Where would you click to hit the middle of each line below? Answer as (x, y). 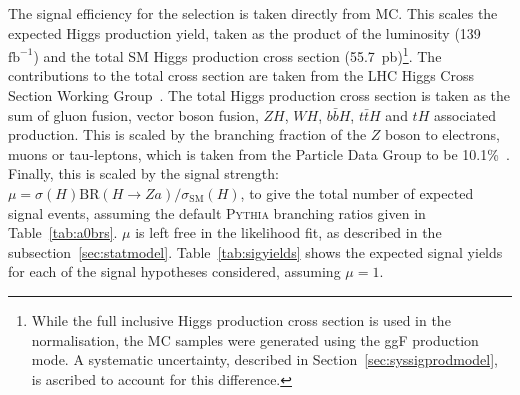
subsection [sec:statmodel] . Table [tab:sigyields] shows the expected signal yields (255, 251)
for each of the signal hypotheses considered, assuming (174, 271)
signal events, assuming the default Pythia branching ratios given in (217, 212)
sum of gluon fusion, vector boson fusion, (133, 114)
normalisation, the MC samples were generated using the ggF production (255, 339)
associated (464, 114)
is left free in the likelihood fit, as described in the (288, 232)
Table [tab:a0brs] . (63, 232)
